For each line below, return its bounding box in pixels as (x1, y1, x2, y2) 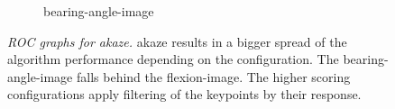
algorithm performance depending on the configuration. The (7, 50, 339, 68)
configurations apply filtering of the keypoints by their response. (7, 85, 362, 104)
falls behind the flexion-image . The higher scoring (76, 67, 351, 86)
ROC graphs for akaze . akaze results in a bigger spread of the (7, 32, 347, 50)
